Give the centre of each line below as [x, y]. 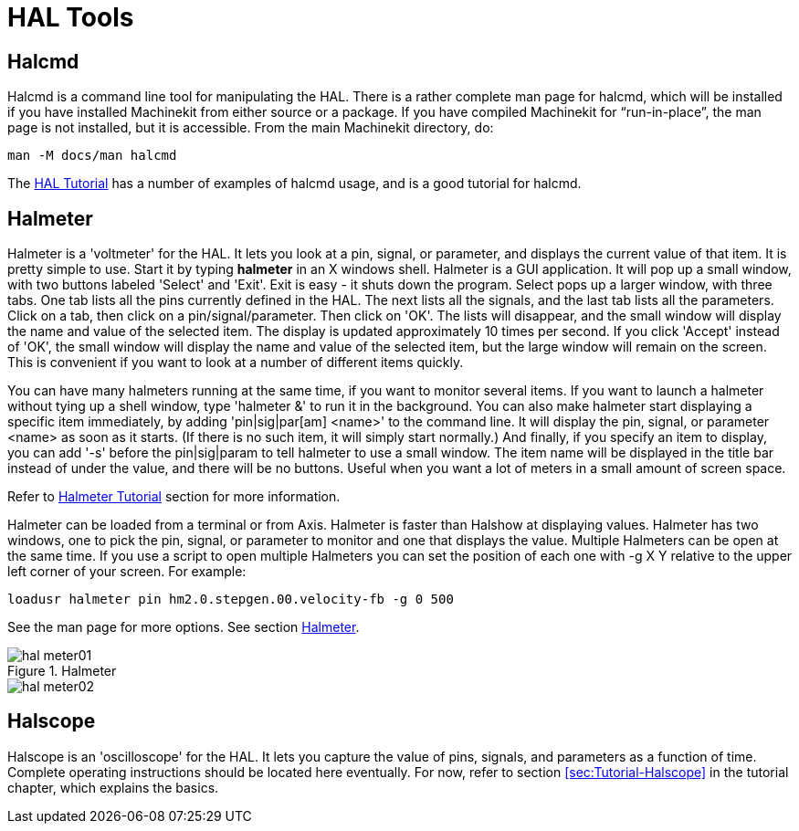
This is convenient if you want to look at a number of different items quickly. [236, 363]
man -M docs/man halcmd [92, 156]
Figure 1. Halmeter [62, 671]
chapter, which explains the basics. [113, 787]
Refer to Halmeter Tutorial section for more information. [174, 497]
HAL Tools [71, 17]
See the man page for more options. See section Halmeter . [184, 627]
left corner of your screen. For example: [127, 572]
